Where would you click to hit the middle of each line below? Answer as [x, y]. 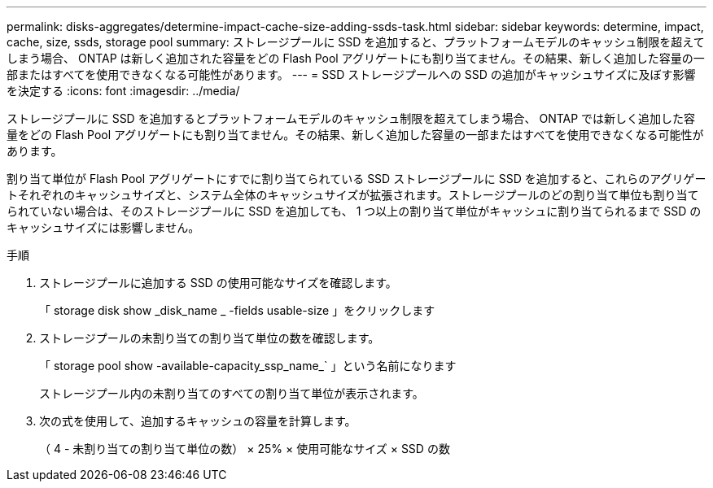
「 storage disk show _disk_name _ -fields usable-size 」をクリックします [237, 310]
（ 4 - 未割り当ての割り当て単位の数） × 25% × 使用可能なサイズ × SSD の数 [245, 449]
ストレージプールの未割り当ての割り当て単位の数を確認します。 [210, 338]
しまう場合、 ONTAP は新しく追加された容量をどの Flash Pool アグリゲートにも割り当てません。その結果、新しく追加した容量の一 [356, 58]
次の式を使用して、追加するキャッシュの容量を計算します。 [198, 421]
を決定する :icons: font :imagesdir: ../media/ [123, 91]
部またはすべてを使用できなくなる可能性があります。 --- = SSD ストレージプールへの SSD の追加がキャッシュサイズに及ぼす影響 [351, 74]
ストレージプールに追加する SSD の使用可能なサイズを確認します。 [218, 283]
